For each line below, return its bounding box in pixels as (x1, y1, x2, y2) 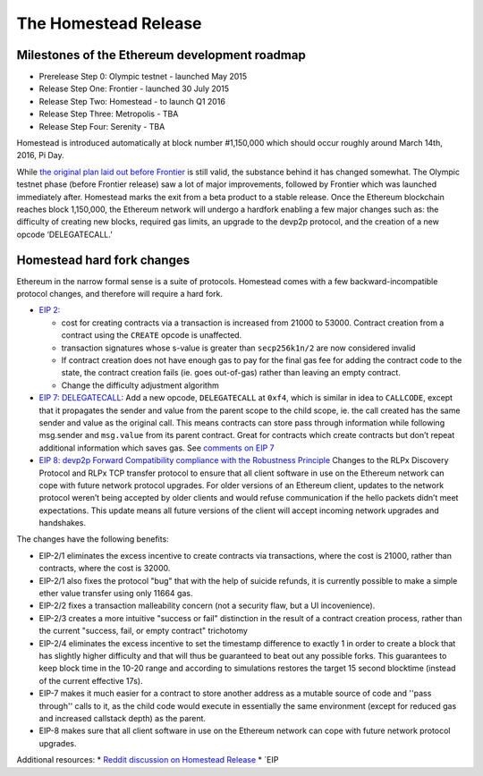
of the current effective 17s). (38, 675, 143, 686)
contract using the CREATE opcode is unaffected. (61, 330, 242, 341)
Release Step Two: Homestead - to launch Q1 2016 (38, 96, 225, 106)
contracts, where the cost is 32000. (38, 563, 171, 574)
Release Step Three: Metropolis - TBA (38, 108, 179, 120)
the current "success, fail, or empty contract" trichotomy (38, 626, 248, 637)
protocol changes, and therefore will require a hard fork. (16, 289, 224, 299)
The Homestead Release (16, 13, 202, 33)
